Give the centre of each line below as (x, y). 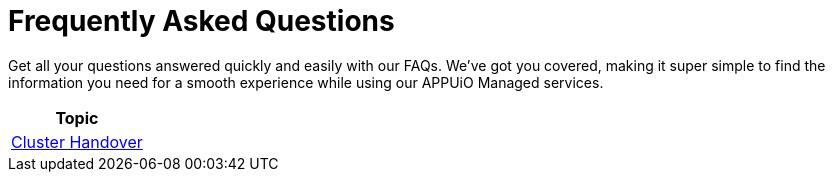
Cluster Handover (77, 141)
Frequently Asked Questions (201, 21)
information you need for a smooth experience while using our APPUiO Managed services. (306, 82)
